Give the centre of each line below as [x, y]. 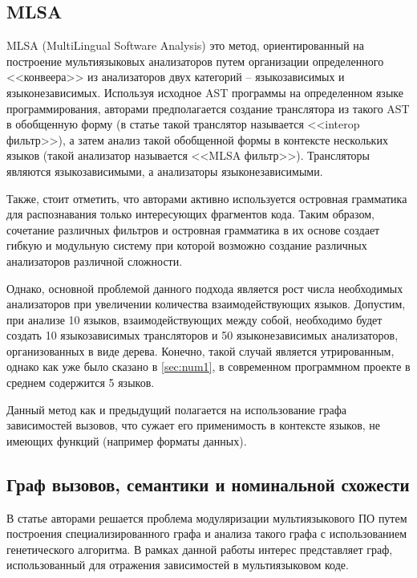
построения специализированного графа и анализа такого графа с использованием [207, 533]
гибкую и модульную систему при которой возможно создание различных [187, 245]
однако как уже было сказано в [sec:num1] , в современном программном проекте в [208, 366]
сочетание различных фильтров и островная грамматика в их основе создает [193, 229]
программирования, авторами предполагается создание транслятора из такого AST [208, 108]
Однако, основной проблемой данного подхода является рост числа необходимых [205, 288]
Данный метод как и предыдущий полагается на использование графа [176, 409]
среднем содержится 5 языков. [81, 383]
